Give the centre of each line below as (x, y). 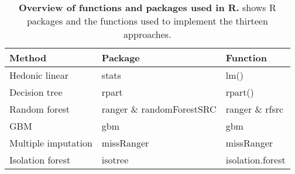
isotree (115, 160)
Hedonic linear (39, 75)
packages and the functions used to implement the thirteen (147, 21)
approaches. (147, 34)
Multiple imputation (51, 143)
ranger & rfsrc (255, 109)
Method (28, 58)
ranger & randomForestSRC (159, 109)
